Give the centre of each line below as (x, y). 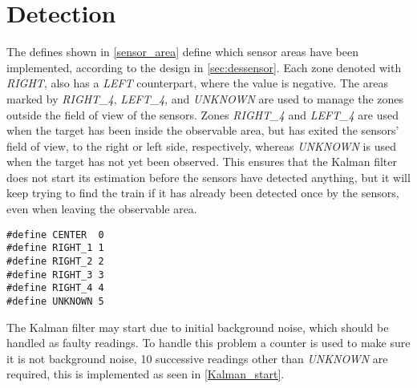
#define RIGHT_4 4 (55, 288)
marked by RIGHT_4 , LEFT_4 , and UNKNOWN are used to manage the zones (205, 98)
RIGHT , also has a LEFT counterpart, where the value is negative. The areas (197, 83)
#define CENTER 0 (55, 234)
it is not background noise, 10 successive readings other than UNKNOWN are (197, 358)
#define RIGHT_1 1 (55, 248)
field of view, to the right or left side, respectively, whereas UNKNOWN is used (201, 145)
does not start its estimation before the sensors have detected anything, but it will (208, 177)
